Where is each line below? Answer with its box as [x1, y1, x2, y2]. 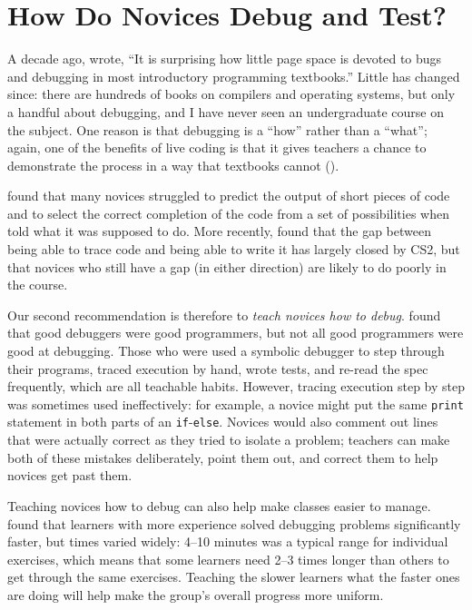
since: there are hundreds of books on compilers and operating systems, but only [7, 84, 456, 103]
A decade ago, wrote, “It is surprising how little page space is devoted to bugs [7, 49, 442, 68]
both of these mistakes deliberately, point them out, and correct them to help [7, 448, 438, 467]
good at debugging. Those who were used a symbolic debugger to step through [7, 341, 445, 360]
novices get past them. [7, 466, 133, 485]
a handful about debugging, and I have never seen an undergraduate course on [7, 102, 445, 121]
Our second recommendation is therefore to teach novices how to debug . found [7, 305, 441, 324]
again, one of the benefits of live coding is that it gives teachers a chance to [7, 138, 427, 157]
